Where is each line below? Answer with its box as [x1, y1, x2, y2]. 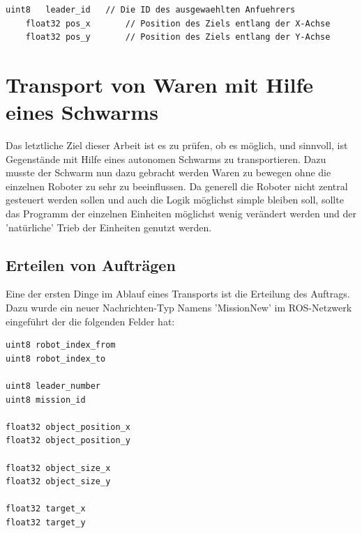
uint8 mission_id [6, 394, 86, 405]
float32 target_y [6, 517, 86, 527]
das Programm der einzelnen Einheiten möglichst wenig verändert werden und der [6, 206, 356, 221]
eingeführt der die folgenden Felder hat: [6, 314, 175, 328]
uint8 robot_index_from [6, 340, 116, 350]
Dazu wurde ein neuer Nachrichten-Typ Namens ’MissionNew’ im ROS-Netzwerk [6, 300, 352, 315]
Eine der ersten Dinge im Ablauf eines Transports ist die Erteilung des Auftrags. [6, 286, 350, 301]
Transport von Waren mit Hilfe [6, 70, 314, 98]
